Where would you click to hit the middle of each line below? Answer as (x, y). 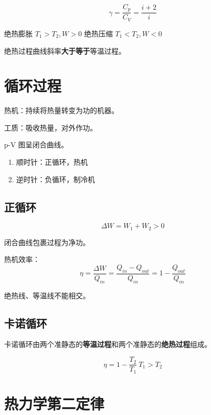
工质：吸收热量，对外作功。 (51, 127)
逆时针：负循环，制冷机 (55, 179)
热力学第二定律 (54, 403)
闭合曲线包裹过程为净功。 (47, 242)
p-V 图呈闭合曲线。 (36, 145)
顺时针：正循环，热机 (52, 162)
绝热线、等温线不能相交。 (47, 295)
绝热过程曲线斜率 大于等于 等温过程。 (65, 50)
